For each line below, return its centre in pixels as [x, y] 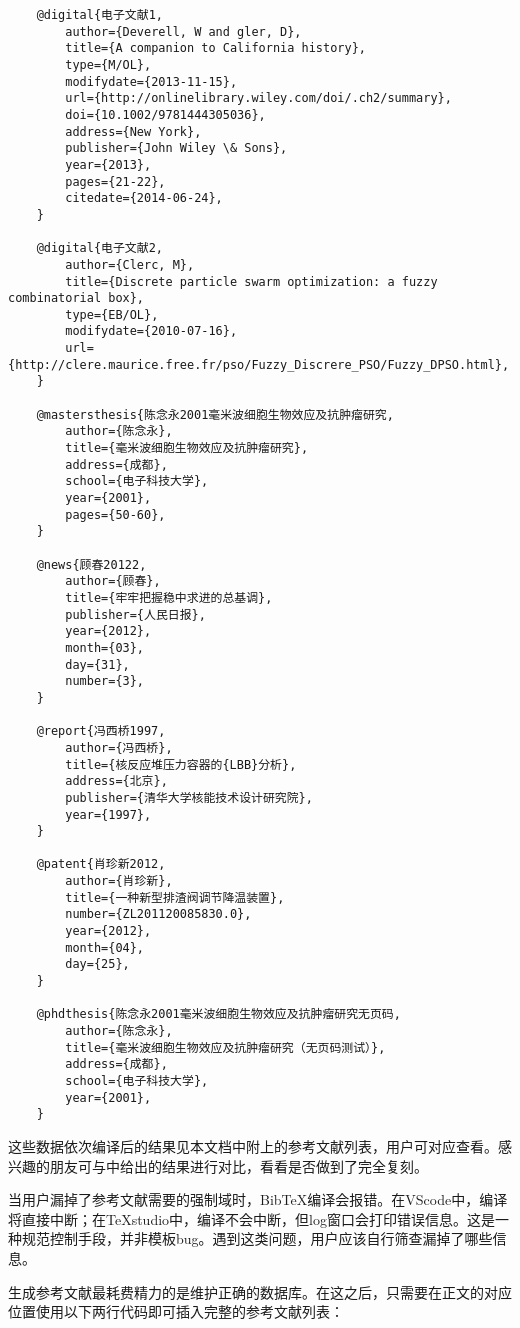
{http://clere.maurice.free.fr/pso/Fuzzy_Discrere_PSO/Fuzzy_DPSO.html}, [259, 364]
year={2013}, [108, 164]
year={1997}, [108, 814]
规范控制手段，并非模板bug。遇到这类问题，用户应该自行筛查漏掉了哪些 [257, 1238]
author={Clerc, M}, [130, 264]
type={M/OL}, [108, 64]
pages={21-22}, [115, 181]
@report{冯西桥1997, [101, 731]
